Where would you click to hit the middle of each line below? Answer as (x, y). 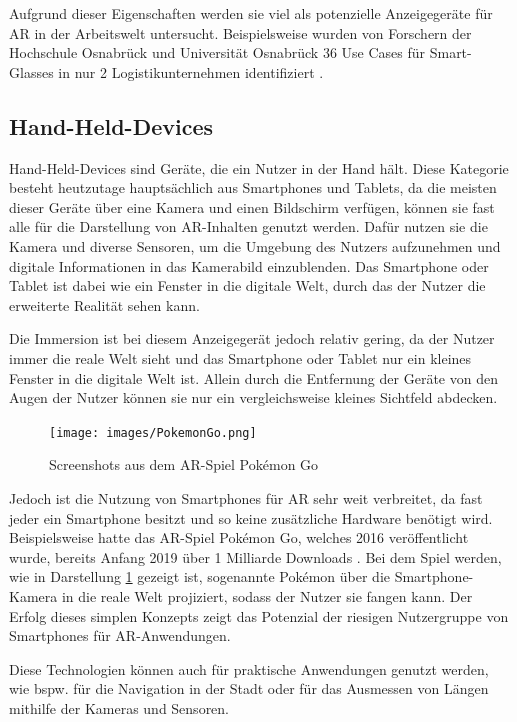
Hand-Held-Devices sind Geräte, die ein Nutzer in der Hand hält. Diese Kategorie (259, 167)
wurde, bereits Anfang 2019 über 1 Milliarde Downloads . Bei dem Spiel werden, (255, 556)
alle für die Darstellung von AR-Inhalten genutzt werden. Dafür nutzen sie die (248, 226)
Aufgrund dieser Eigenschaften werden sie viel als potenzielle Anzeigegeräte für (251, 13)
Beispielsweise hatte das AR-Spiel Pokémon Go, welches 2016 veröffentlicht (239, 537)
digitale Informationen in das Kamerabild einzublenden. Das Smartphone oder (249, 265)
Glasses (31, 71)
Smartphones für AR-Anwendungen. (120, 635)
